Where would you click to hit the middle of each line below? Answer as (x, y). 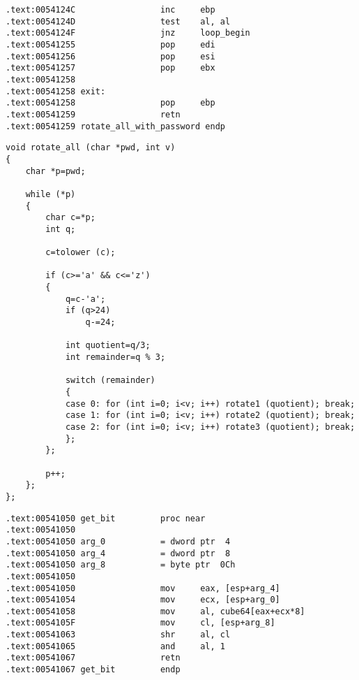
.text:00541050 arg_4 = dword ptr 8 (118, 553)
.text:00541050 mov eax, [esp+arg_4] (143, 588)
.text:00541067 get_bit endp (93, 670)
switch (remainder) (110, 381)
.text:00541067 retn (93, 658)
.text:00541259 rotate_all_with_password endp (115, 126)
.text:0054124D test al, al (118, 21)
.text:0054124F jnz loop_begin (128, 33)
